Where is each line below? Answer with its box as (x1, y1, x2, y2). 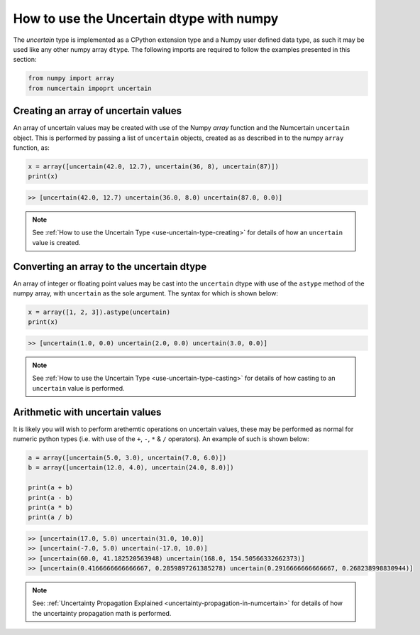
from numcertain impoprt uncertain (28, 84, 152, 92)
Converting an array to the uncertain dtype (13, 260, 207, 273)
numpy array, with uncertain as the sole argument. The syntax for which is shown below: (13, 289, 278, 298)
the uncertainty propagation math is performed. (32, 609, 172, 617)
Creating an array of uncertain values (13, 105, 182, 117)
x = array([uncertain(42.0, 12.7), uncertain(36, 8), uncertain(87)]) (28, 162, 280, 170)
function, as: (13, 143, 50, 152)
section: (13, 55, 37, 64)
